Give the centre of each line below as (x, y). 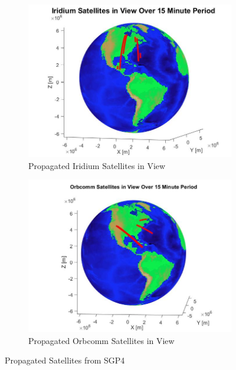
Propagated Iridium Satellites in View (97, 165)
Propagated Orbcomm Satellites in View (101, 340)
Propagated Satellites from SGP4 (65, 360)
